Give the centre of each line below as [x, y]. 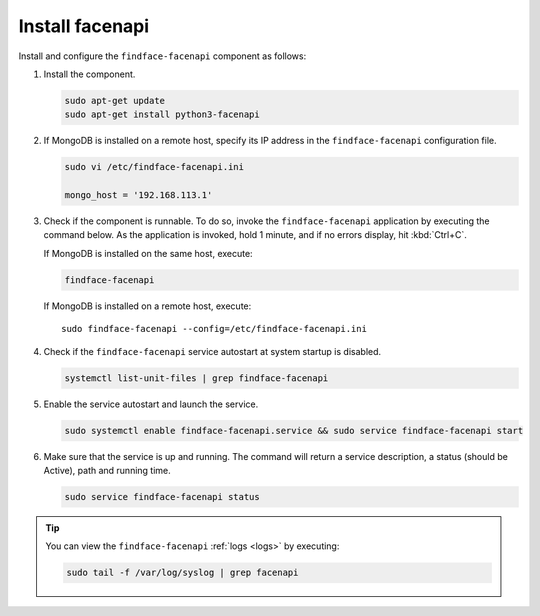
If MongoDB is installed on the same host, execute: [148, 253]
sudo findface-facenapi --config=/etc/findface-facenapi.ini [214, 329]
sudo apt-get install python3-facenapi [162, 114]
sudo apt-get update [114, 100]
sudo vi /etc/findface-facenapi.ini [154, 167]
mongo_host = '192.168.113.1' [138, 195]
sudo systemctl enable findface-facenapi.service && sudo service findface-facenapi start [294, 430]
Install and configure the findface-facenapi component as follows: [162, 56]
